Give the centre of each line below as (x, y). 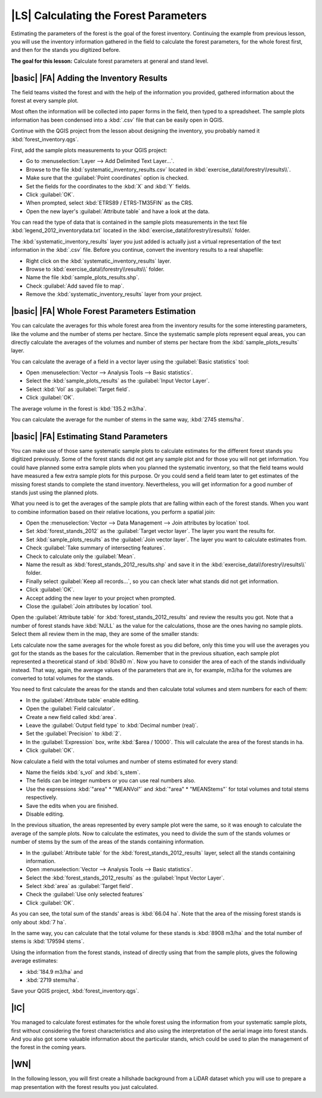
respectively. (42, 797)
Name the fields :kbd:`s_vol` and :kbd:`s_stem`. (83, 772)
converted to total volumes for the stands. (63, 678)
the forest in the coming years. (49, 1047)
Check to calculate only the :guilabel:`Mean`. (81, 556)
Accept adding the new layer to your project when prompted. (101, 598)
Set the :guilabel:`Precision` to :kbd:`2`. (74, 733)
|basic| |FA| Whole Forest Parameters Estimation (103, 311)
